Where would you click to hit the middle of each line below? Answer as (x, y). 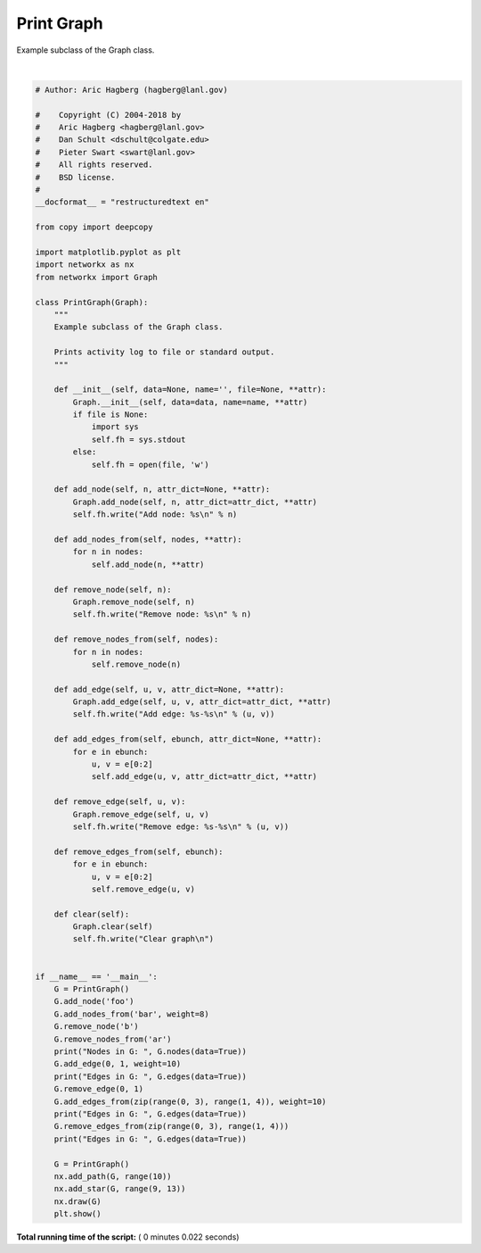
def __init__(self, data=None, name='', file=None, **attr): (190, 390)
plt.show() (77, 1214)
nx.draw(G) (77, 1201)
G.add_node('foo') (94, 1001)
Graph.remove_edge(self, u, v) (141, 814)
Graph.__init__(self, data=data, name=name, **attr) (190, 402)
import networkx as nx (85, 265)
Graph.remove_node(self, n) (134, 602)
